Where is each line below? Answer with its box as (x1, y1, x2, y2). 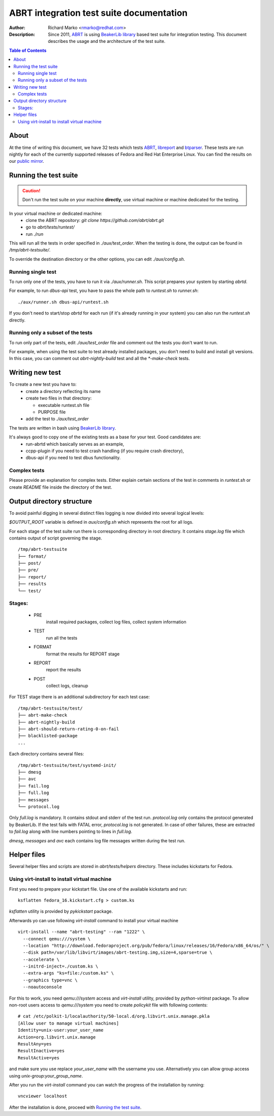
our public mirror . (9, 158, 44, 164)
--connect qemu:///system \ (23, 936, 91, 941)
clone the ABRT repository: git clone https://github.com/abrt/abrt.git (26, 217, 164, 223)
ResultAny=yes (18, 1041, 52, 1046)
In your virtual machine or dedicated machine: (9, 210, 103, 216)
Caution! (22, 187, 41, 193)
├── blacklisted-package (18, 733, 78, 739)
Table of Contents (9, 47, 47, 53)
